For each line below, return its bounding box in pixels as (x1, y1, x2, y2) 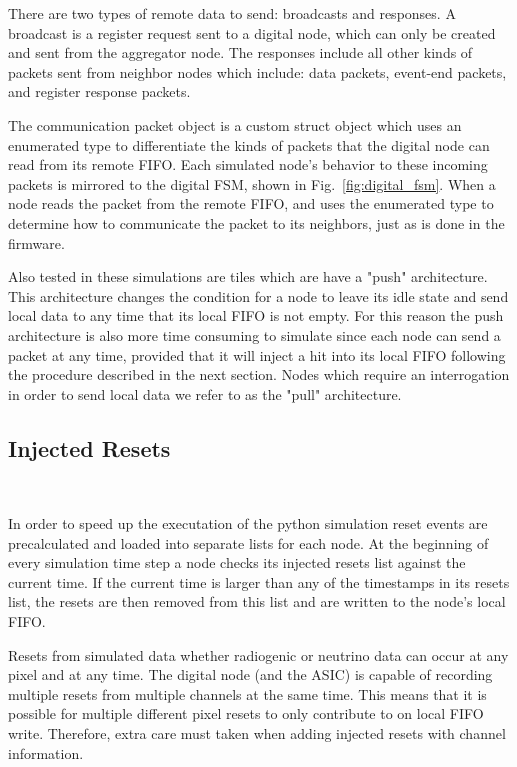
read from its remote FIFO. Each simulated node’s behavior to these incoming (8, 154, 488, 175)
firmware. (8, 232, 65, 253)
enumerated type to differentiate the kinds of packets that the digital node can (8, 134, 490, 155)
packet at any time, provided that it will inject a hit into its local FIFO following (8, 344, 506, 365)
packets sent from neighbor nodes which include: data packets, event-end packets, (8, 61, 507, 82)
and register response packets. (8, 81, 191, 102)
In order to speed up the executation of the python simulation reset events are (8, 513, 488, 534)
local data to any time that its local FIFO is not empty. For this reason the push (8, 305, 504, 326)
